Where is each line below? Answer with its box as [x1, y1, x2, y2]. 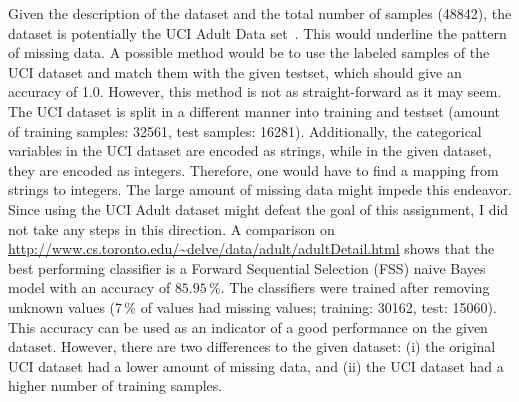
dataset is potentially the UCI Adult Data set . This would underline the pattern [8, 22, 507, 43]
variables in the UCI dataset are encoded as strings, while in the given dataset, [8, 140, 492, 161]
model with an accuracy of [8, 277, 171, 298]
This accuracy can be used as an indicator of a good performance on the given [8, 316, 488, 337]
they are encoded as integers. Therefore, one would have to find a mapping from [8, 159, 499, 180]
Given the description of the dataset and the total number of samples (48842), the [8, 3, 512, 23]
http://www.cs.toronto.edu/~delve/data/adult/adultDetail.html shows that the [8, 238, 495, 259]
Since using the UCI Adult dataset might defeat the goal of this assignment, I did [8, 198, 509, 219]
